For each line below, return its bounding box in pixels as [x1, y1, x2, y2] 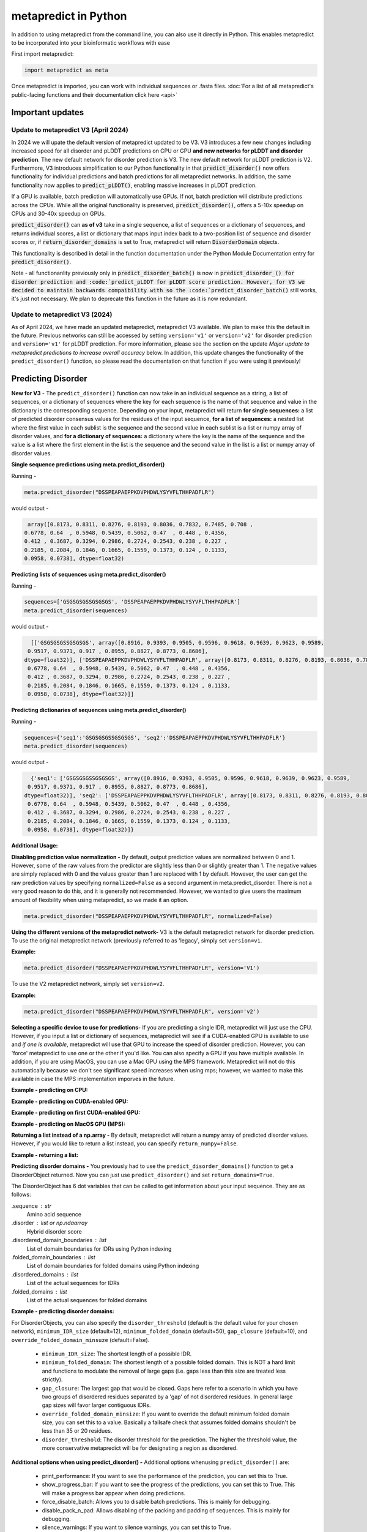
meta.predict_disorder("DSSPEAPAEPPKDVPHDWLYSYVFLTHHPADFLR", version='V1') [24, 965, 260, 971]
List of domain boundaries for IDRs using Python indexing [26, 1245, 172, 1253]
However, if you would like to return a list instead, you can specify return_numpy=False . [11, 1140, 239, 1147]
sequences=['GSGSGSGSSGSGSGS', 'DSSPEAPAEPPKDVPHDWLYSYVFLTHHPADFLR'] [24, 598, 241, 605]
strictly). [42, 1376, 63, 1383]
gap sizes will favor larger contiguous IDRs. [42, 1401, 151, 1409]
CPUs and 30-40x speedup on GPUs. [11, 210, 106, 217]
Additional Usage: [11, 842, 58, 849]
